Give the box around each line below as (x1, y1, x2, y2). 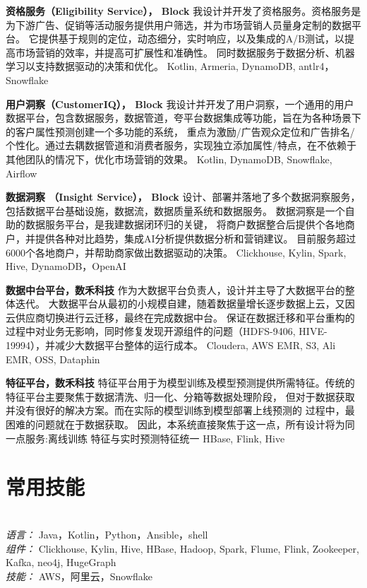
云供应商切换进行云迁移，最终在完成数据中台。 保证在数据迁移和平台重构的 (6, 310, 355, 324)
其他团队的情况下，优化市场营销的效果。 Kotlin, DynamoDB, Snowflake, (6, 151, 332, 166)
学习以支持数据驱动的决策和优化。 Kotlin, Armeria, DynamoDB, (6, 59, 296, 73)
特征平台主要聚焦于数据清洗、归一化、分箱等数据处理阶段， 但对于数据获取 (6, 389, 355, 404)
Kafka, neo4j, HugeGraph (6, 555, 116, 570)
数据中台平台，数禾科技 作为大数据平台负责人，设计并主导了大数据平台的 (6, 282, 345, 297)
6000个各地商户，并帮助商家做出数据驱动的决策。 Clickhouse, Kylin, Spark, (6, 245, 347, 259)
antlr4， (299, 59, 335, 73)
